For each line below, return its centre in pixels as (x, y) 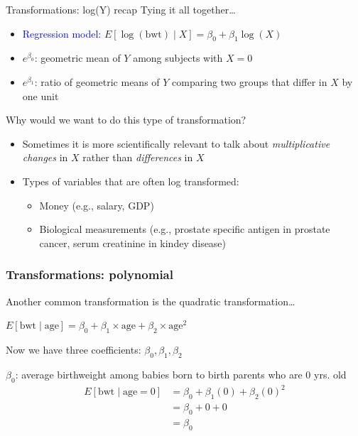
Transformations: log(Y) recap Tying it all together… (121, 9)
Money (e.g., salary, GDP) (97, 205)
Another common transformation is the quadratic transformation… (151, 301)
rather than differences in (138, 157)
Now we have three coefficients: (74, 349)
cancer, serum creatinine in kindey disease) (133, 242)
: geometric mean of (77, 58)
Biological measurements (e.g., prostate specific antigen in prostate (185, 229)
